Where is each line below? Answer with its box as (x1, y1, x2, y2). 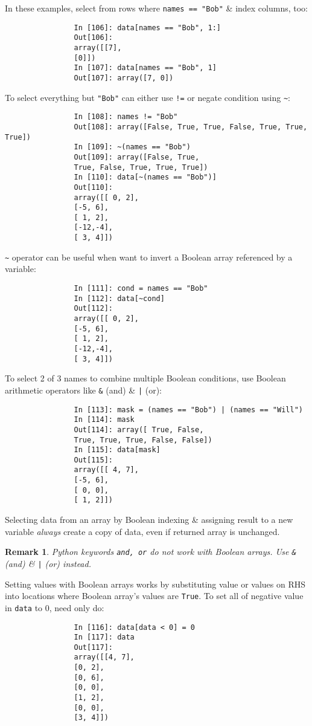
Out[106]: (74, 33, 113, 42)
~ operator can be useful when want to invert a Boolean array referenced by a (5, 250, 293, 263)
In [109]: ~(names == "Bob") (74, 143, 191, 152)
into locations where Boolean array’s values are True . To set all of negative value (5, 589, 304, 602)
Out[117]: (74, 643, 113, 652)
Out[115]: (74, 455, 113, 464)
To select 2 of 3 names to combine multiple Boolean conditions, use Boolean (5, 372, 286, 384)
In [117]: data (74, 633, 135, 642)
